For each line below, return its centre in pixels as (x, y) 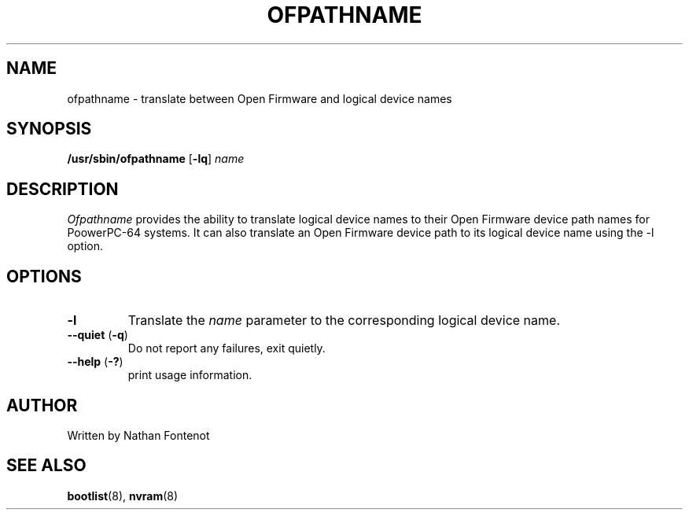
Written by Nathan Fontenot (138, 435)
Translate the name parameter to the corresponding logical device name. (344, 321)
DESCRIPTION (63, 189)
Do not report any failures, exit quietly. (227, 348)
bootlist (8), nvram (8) (123, 496)
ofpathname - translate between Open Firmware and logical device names (260, 98)
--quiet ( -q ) (98, 335)
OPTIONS (44, 276)
